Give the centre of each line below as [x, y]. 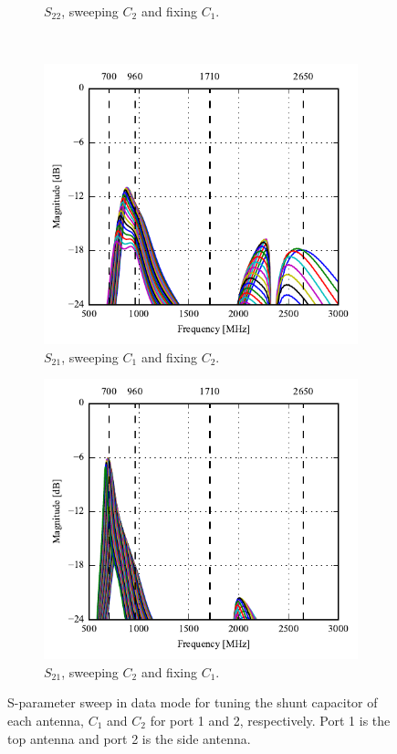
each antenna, [46, 720]
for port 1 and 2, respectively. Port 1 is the [270, 720]
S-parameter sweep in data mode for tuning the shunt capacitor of [193, 702]
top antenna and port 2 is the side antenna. [129, 738]
